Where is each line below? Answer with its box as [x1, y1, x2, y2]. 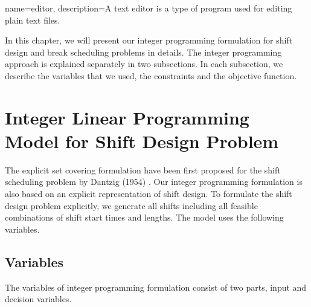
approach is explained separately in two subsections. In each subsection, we [5, 57, 283, 70]
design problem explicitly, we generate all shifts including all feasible [5, 199, 258, 212]
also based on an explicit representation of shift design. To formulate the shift [5, 187, 292, 200]
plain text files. [5, 13, 60, 26]
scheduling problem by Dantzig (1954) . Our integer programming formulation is [5, 175, 303, 188]
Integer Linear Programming [5, 105, 249, 129]
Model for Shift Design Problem [5, 128, 279, 153]
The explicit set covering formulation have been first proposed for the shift [5, 163, 281, 176]
